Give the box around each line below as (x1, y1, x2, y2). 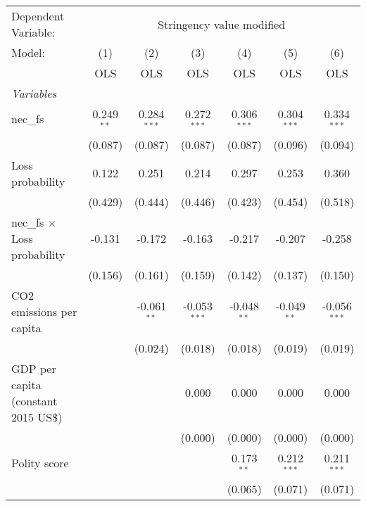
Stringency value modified (158, 15, 286, 32)
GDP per (11, 360, 56, 377)
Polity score (11, 455, 69, 472)
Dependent (11, 8, 65, 24)
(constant (11, 392, 58, 409)
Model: (11, 44, 46, 61)
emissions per (11, 303, 77, 320)
